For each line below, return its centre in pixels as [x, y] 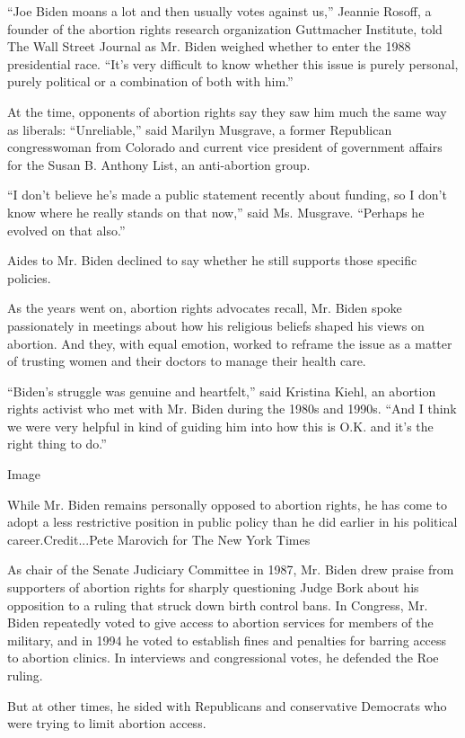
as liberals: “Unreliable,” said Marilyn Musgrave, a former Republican [200, 129]
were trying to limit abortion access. [107, 723]
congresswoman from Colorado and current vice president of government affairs [225, 147]
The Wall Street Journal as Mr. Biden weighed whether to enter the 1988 [209, 46]
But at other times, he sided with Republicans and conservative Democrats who [227, 705]
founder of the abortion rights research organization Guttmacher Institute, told [225, 28]
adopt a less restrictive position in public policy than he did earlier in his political [232, 522]
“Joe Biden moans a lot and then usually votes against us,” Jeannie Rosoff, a [219, 11]
